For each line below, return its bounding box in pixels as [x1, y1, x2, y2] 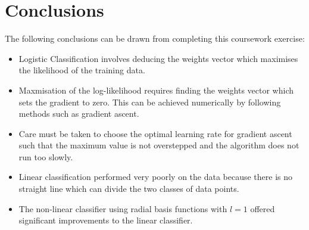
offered [250, 202, 275, 215]
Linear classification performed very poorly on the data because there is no [18, 170, 293, 183]
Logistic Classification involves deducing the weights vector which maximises [18, 52, 298, 64]
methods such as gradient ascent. [18, 107, 139, 120]
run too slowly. [18, 150, 73, 163]
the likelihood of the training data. [18, 64, 145, 76]
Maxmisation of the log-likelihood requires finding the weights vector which [18, 83, 294, 96]
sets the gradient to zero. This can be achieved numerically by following [18, 95, 281, 108]
